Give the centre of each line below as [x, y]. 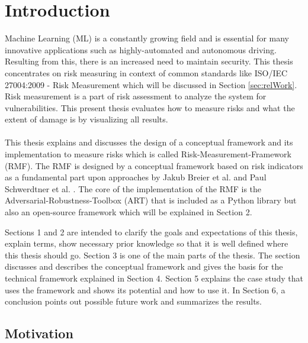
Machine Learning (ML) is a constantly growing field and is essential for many [147, 38]
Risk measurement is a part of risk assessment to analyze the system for [136, 96]
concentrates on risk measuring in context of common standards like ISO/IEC [146, 72]
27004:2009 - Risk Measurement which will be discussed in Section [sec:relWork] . [151, 84]
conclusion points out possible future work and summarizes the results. [133, 301]
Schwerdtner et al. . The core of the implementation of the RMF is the [133, 188]
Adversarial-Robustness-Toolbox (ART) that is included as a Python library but [151, 200]
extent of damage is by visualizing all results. [86, 119]
